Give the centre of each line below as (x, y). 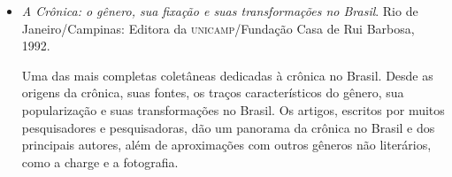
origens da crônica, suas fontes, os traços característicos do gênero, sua (213, 92)
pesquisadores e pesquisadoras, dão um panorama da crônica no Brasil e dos (228, 127)
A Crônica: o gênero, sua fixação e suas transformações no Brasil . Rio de (220, 11)
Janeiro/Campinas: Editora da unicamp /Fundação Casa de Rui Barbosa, (218, 28)
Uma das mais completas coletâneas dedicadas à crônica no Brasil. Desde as (227, 75)
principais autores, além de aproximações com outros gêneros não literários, (226, 145)
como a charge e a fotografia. (100, 162)
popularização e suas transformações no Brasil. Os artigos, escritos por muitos (233, 109)
